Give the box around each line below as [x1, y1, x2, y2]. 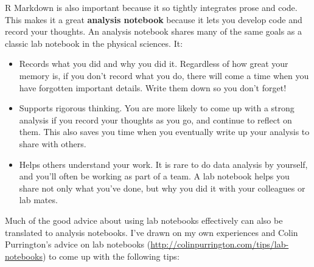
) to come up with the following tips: [42, 249, 180, 262]
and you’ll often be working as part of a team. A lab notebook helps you [19, 170, 290, 182]
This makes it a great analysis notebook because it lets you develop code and [5, 13, 302, 26]
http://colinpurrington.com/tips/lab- [150, 238, 289, 251]
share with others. [19, 137, 86, 150]
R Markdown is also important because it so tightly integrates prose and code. [5, 1, 298, 13]
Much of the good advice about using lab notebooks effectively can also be [5, 213, 283, 226]
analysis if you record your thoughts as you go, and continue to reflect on [19, 113, 292, 126]
